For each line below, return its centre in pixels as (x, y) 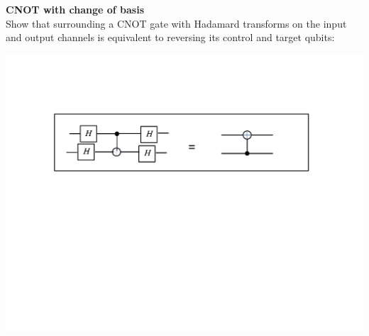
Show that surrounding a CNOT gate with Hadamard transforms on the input (176, 23)
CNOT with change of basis (75, 9)
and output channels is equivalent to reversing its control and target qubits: (170, 37)
